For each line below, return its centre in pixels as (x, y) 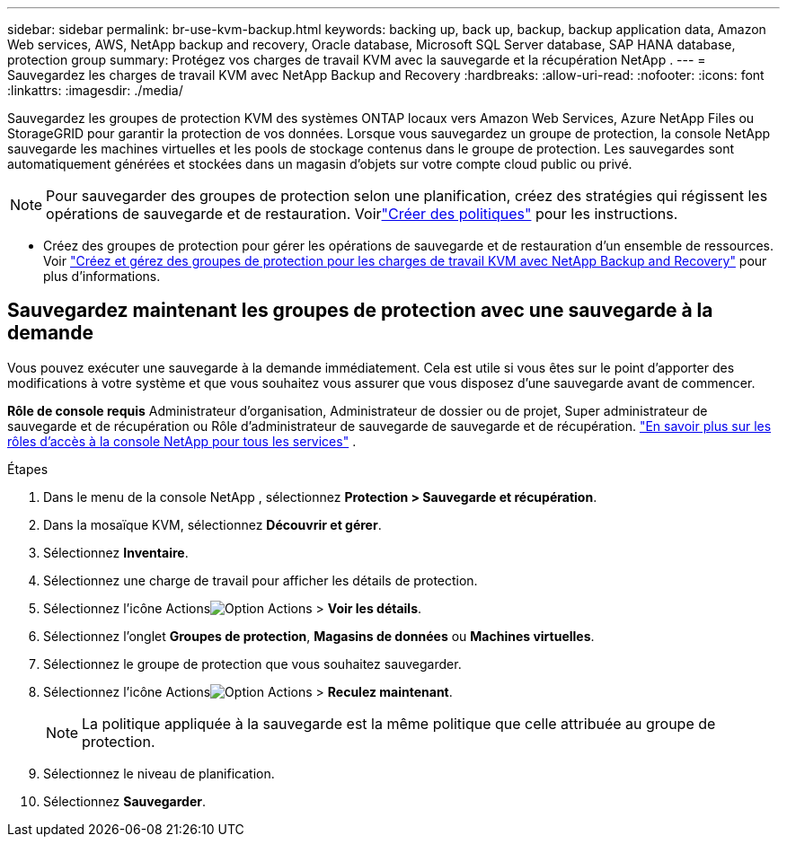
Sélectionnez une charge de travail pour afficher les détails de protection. (261, 580)
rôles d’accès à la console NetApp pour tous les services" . (182, 441)
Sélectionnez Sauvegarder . (124, 801)
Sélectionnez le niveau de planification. (159, 773)
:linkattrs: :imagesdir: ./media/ (95, 90)
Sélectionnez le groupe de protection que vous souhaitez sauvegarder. (252, 664)
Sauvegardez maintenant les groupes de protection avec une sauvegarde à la (360, 311)
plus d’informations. (102, 276)
